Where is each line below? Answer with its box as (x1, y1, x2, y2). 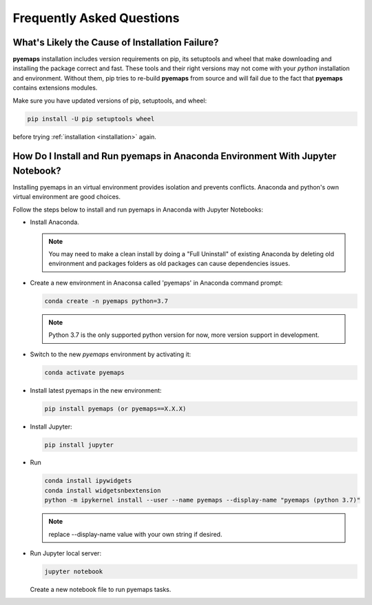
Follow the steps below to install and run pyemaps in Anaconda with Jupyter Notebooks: (12, 205, 264, 214)
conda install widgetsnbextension (44, 486, 161, 494)
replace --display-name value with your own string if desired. (48, 530, 223, 538)
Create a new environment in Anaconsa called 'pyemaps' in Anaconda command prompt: (30, 278, 283, 287)
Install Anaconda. (30, 218, 79, 227)
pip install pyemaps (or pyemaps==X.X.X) (44, 404, 187, 413)
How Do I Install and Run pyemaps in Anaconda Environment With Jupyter (12, 150, 337, 162)
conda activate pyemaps (44, 369, 125, 376)
